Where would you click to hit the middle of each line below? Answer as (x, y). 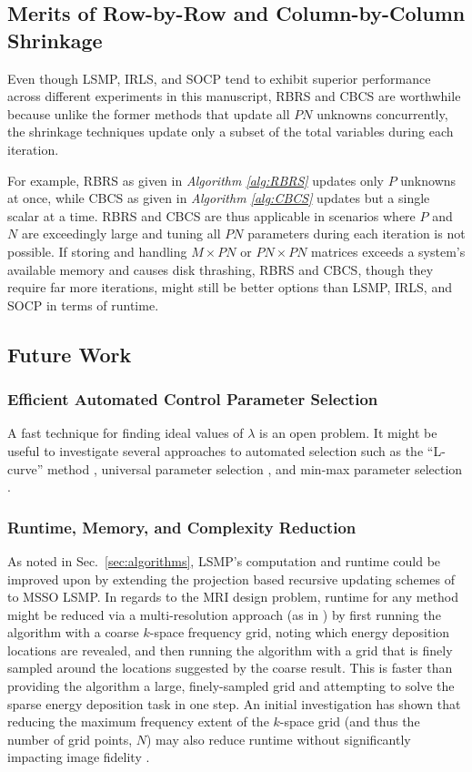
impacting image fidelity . (79, 757)
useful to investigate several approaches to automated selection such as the (216, 450)
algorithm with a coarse (73, 632)
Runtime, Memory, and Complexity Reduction (182, 527)
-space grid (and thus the (350, 721)
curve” (25, 468)
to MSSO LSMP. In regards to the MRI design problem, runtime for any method (233, 597)
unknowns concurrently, (382, 113)
